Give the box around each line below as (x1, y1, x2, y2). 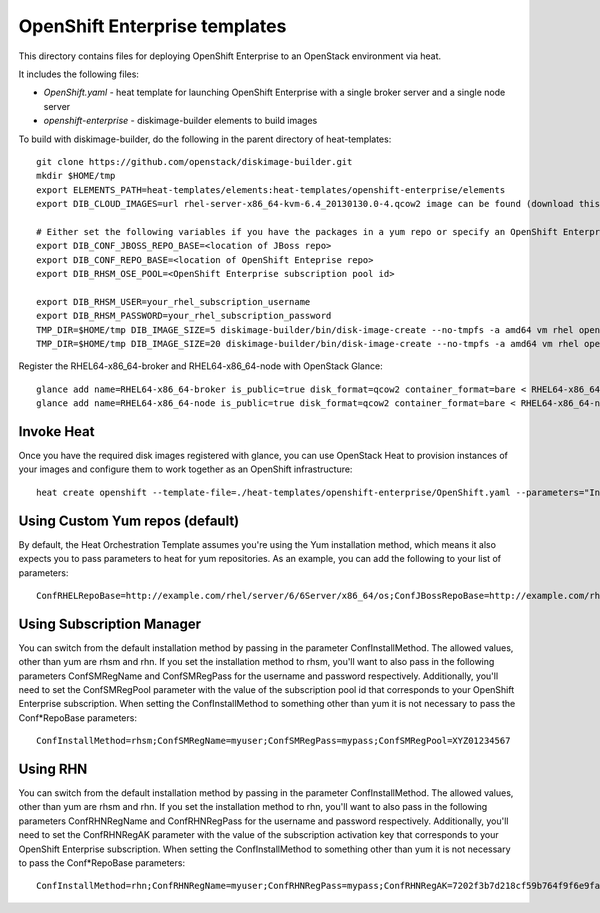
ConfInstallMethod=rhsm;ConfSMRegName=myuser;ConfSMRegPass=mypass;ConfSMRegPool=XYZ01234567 (36, 735, 511, 747)
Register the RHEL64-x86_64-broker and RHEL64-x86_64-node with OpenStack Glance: (18, 360, 384, 372)
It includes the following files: (18, 68, 140, 80)
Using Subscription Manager (18, 615, 202, 632)
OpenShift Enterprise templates (18, 15, 287, 37)
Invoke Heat (18, 423, 95, 440)
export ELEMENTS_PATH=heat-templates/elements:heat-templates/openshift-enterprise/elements (36, 184, 506, 195)
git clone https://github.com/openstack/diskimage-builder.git (36, 156, 353, 167)
